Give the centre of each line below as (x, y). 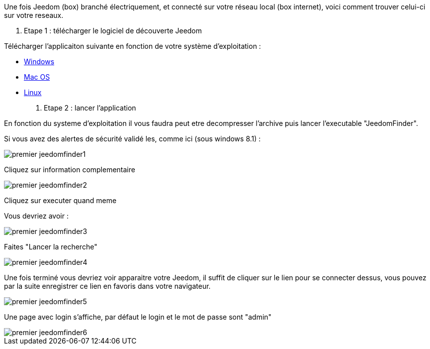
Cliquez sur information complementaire (70, 170)
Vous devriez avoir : (36, 216)
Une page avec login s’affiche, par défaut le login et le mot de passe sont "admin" (138, 317)
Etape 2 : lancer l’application (90, 108)
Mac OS (37, 77)
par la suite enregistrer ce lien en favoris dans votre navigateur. (107, 286)
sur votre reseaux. (34, 15)
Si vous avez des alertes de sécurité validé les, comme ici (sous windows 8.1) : (132, 139)
